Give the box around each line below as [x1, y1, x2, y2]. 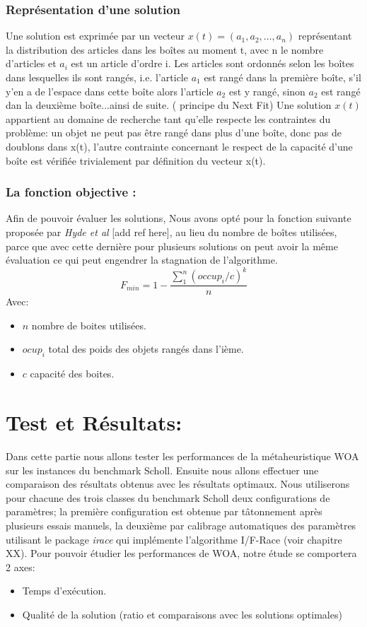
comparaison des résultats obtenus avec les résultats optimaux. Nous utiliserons [6, 476, 350, 491]
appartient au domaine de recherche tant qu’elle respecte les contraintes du [6, 111, 331, 126]
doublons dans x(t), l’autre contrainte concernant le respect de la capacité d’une [6, 139, 353, 153]
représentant [298, 28, 352, 43]
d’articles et [6, 56, 57, 71]
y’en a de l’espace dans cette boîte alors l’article [6, 83, 214, 98]
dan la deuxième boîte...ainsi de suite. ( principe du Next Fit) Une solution [6, 98, 332, 112]
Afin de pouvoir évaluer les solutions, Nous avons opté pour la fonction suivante [6, 211, 351, 225]
